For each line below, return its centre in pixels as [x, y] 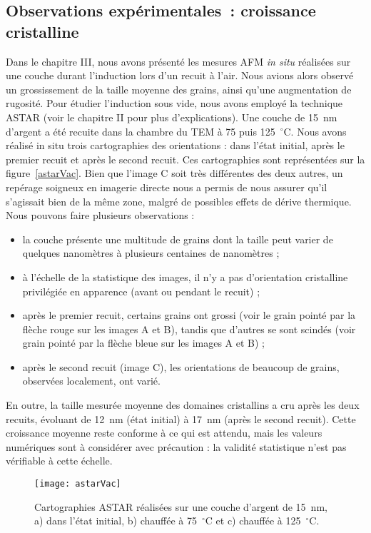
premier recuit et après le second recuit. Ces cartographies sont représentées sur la [185, 159]
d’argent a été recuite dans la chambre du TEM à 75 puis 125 [141, 131]
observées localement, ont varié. [91, 381]
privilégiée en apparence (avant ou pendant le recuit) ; [141, 291]
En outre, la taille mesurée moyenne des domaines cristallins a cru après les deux [183, 405]
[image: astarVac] [78, 484]
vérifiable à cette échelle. [59, 461]
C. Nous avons [315, 131]
